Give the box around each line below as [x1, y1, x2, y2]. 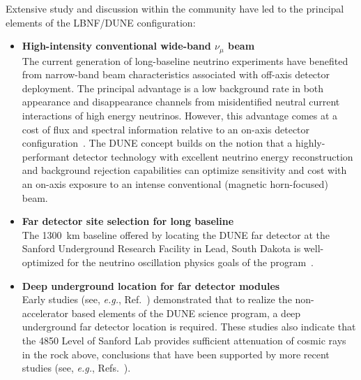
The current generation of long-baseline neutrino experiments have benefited [22, 53, 348, 68]
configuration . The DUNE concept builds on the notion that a [22, 136, 293, 150]
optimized [22, 254, 64, 269]
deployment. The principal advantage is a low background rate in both [22, 80, 324, 95]
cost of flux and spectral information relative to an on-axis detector [22, 122, 310, 136]
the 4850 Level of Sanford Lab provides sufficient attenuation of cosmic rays [22, 332, 346, 347]
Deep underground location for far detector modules [22, 278, 280, 293]
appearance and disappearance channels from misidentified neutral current [22, 94, 340, 109]
